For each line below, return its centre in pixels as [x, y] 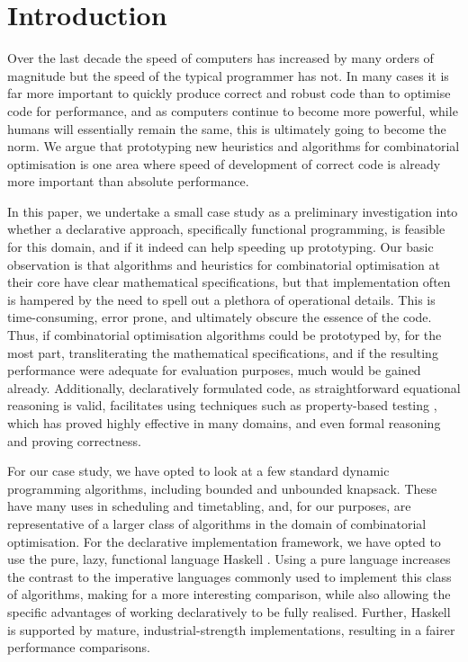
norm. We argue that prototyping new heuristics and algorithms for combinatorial [234, 146]
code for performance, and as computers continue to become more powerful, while [233, 110]
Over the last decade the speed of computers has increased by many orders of [220, 58]
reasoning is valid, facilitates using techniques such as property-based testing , [222, 405]
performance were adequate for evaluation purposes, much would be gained [214, 370]
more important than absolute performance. [128, 181]
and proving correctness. [74, 440]
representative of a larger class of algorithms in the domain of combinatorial [217, 523]
